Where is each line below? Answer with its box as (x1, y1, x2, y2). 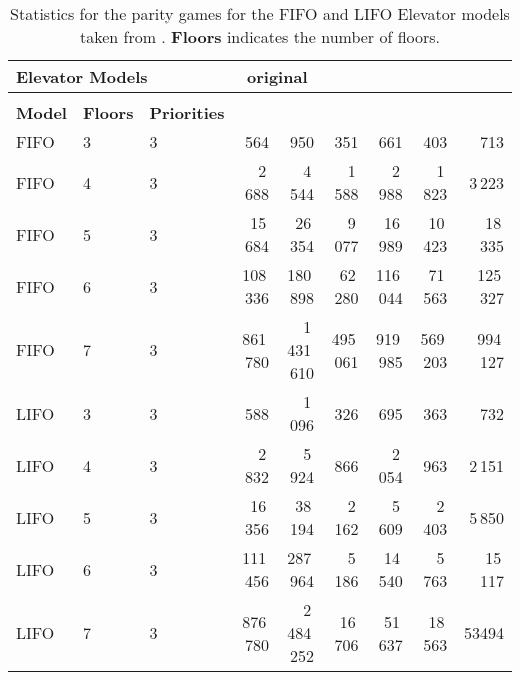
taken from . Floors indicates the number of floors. (79, 25, 441, 48)
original (247, 65, 308, 88)
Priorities (149, 101, 225, 124)
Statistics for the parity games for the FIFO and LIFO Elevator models (10, 2, 510, 25)
